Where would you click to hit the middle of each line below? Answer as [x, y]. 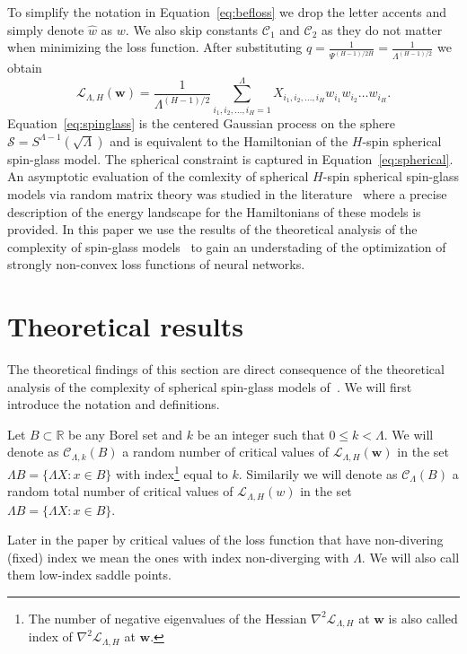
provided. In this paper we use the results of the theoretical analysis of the [212, 229]
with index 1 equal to [172, 472]
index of [50, 637]
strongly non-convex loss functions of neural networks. [156, 264]
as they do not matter [382, 29]
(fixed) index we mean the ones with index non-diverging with [178, 557]
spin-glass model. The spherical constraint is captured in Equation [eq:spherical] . [230, 158]
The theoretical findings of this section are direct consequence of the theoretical [226, 369]
